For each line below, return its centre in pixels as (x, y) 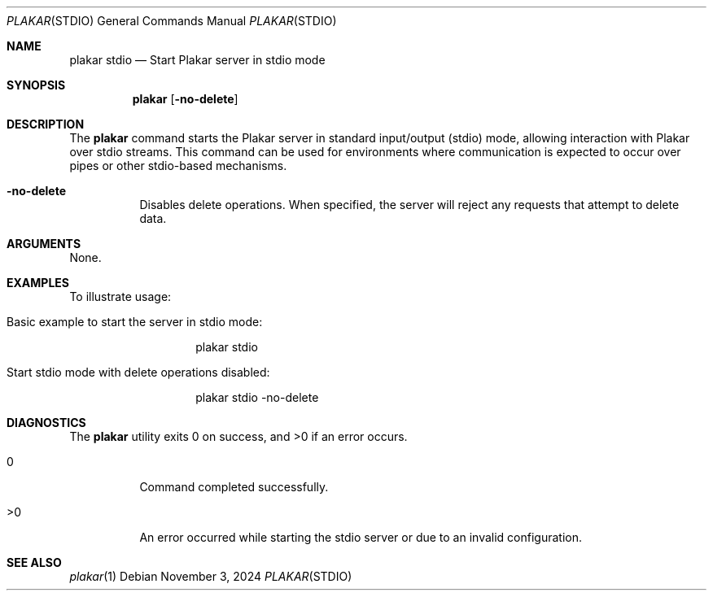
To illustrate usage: (120, 296)
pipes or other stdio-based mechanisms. (178, 166)
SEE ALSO (34, 562)
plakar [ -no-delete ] (185, 99)
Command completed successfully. (234, 487)
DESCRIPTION (46, 124)
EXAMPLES (38, 283)
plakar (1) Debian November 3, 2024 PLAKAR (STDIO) (211, 576)
